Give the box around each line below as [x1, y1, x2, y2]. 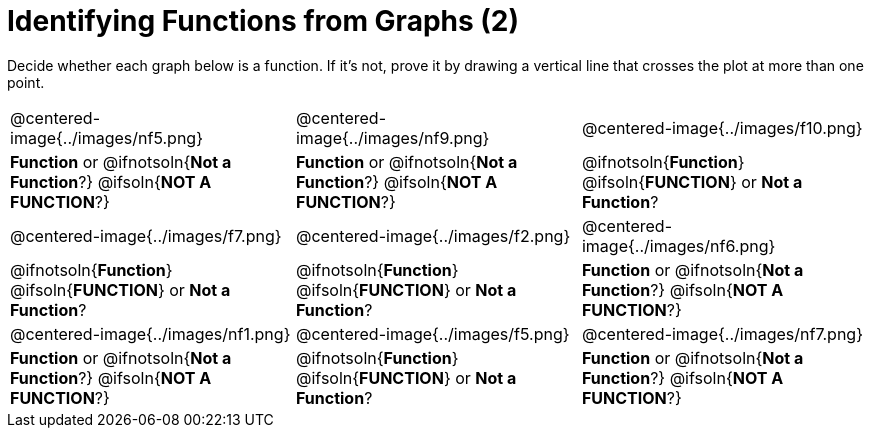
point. [7, 73, 45, 91]
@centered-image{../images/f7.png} [10, 225, 282, 246]
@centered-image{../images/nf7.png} [581, 323, 863, 344]
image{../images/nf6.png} [581, 235, 776, 256]
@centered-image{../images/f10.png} [581, 117, 863, 138]
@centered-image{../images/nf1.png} [10, 323, 291, 344]
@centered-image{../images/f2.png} [295, 225, 571, 246]
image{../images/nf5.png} [10, 127, 203, 148]
